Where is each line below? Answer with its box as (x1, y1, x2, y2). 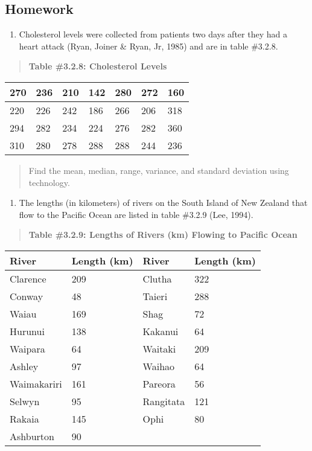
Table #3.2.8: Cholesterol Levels (28, 60, 167, 72)
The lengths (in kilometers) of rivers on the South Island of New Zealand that (19, 196, 308, 209)
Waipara (10, 341, 45, 356)
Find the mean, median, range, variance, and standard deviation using (28, 164, 289, 176)
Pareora (142, 376, 176, 391)
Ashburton (10, 429, 54, 443)
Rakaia (10, 411, 39, 426)
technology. (28, 176, 70, 188)
